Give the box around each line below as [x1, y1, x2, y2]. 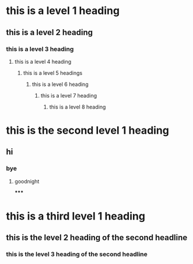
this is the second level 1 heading [6, 124, 169, 137]
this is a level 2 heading [6, 27, 93, 37]
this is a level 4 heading [14, 58, 72, 65]
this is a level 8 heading [49, 103, 106, 110]
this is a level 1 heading [6, 4, 120, 18]
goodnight [14, 178, 40, 185]
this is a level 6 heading [31, 81, 89, 88]
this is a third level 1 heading [6, 209, 146, 223]
